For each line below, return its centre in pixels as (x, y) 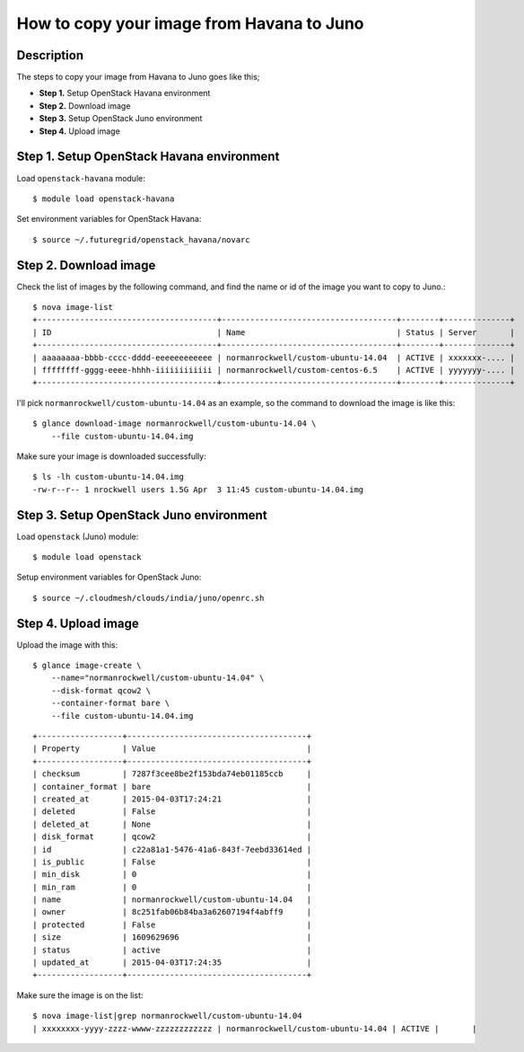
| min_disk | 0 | (172, 875)
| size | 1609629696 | (172, 937)
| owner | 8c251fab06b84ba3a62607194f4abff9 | (172, 912)
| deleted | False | (172, 812)
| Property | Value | (172, 749)
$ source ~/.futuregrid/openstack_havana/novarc (141, 239)
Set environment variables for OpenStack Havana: (109, 219)
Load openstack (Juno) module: (78, 536)
